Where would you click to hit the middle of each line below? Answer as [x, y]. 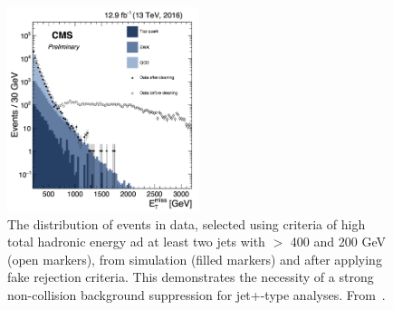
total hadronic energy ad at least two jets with [136, 242]
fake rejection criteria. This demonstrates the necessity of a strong [191, 277]
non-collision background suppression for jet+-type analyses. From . [196, 294]
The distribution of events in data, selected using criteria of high [187, 223]
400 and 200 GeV [338, 242]
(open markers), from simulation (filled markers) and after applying [195, 259]
